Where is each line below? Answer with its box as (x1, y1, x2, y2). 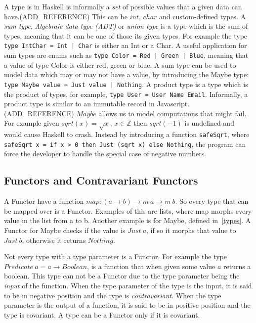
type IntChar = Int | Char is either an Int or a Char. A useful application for (4, 40, 247, 50)
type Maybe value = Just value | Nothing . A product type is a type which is (4, 79, 248, 89)
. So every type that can (175, 196, 249, 206)
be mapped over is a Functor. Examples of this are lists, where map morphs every (4, 205, 252, 216)
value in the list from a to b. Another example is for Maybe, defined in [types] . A (4, 215, 251, 226)
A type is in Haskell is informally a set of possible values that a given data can (4, 1, 242, 11)
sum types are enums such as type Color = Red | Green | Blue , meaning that (4, 50, 249, 60)
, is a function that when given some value (87, 261, 215, 271)
